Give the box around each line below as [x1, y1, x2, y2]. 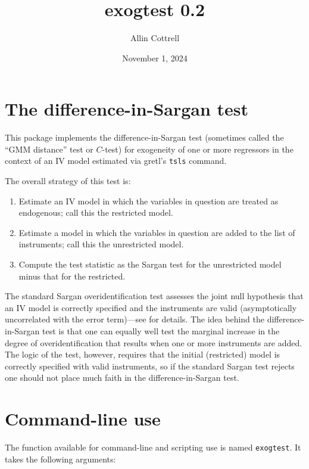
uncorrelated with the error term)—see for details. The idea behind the [5, 313, 264, 325]
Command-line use [5, 406, 161, 431]
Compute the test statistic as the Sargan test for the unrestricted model [18, 258, 282, 271]
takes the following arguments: [5, 452, 116, 465]
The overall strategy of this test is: [5, 175, 131, 187]
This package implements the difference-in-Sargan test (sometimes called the [5, 131, 284, 144]
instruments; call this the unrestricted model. [18, 238, 184, 250]
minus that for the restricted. [18, 269, 126, 282]
